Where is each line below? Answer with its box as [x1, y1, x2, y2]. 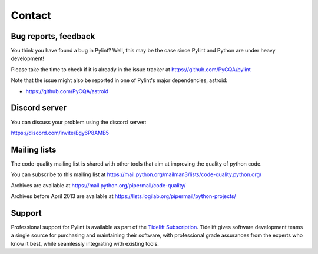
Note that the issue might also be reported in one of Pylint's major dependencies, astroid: [11, 77, 228, 84]
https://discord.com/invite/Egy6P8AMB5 [11, 129, 109, 136]
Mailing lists [11, 144, 57, 154]
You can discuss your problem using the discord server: [11, 118, 147, 126]
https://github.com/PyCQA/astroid [25, 87, 109, 94]
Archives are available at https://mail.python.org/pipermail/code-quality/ [11, 182, 186, 189]
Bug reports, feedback [11, 31, 95, 41]
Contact [11, 9, 51, 22]
